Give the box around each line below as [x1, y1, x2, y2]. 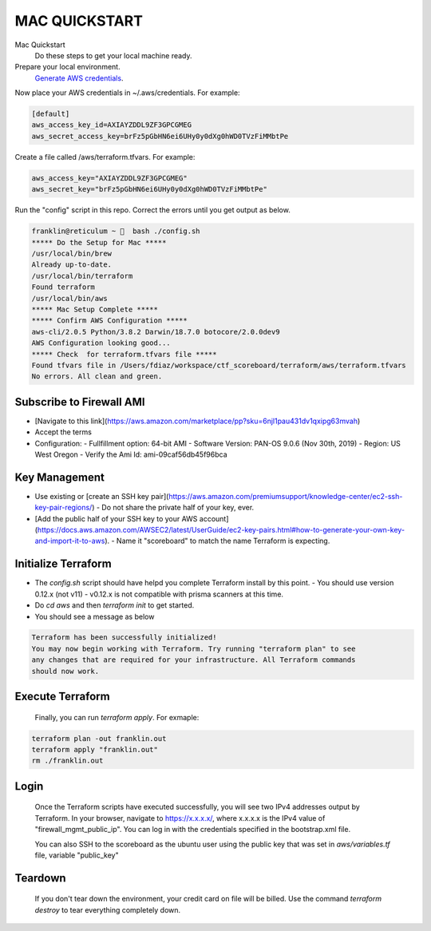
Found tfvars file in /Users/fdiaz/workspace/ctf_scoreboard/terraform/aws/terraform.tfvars [31, 360, 406, 370]
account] [199, 513, 229, 523]
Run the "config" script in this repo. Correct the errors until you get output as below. [14, 205, 291, 215]
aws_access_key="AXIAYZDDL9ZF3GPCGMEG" [31, 173, 188, 183]
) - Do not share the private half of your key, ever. [92, 503, 255, 513]
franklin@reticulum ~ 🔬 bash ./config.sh [31, 227, 200, 236]
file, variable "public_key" [34, 850, 119, 860]
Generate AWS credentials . [34, 73, 124, 83]
